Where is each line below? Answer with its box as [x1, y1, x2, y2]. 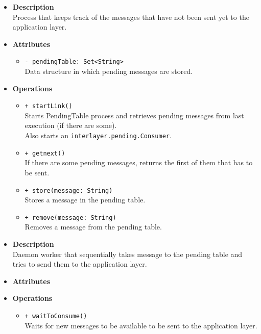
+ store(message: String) [25, 187, 113, 194]
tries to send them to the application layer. [12, 259, 147, 269]
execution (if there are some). [25, 120, 117, 131]
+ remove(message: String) [25, 214, 116, 221]
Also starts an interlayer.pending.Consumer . [25, 130, 172, 141]
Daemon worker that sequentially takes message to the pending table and [12, 248, 243, 259]
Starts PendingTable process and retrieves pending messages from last [25, 110, 244, 120]
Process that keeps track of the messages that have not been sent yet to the [12, 11, 249, 22]
